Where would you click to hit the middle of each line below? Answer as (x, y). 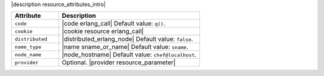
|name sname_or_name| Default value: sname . (125, 47)
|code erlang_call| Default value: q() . (114, 24)
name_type (28, 47)
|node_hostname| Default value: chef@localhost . (129, 55)
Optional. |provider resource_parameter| (119, 62)
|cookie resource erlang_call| (103, 31)
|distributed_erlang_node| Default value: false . (127, 39)
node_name (28, 54)
